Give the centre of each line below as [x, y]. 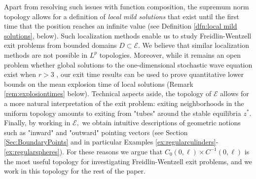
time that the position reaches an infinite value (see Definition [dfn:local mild [121, 26]
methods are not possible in [46, 54]
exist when [20, 74]
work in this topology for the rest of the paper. [75, 171]
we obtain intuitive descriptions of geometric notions [161, 123]
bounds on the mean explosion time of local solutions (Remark [99, 84]
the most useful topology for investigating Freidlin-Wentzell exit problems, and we [128, 161]
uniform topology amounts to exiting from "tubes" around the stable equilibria [123, 113]
